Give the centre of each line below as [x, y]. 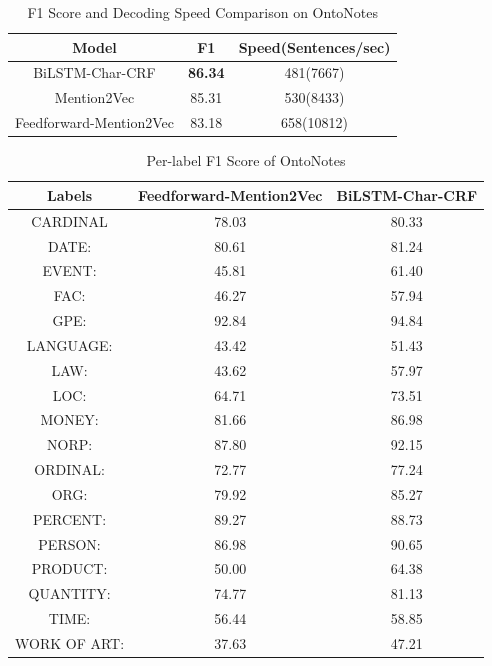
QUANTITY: [69, 593]
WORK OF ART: [70, 643]
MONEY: [69, 419]
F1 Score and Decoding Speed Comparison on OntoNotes [203, 12]
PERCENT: [69, 518]
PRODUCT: [69, 568]
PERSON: [69, 543]
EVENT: [69, 270]
